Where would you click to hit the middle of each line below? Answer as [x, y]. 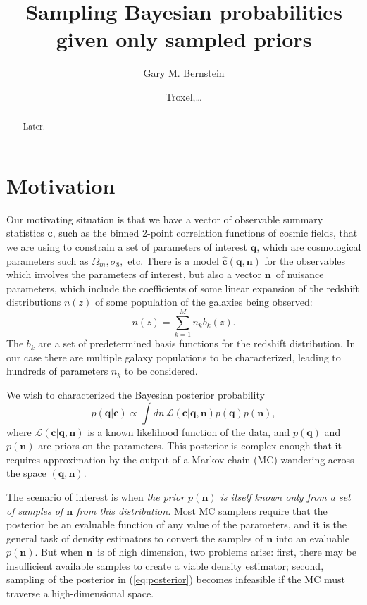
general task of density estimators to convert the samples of [135, 538]
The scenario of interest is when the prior [96, 496]
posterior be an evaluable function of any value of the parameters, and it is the [177, 524]
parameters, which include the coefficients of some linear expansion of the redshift [183, 288]
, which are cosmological [309, 247]
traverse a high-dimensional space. [80, 593]
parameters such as [48, 260]
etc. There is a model [173, 260]
